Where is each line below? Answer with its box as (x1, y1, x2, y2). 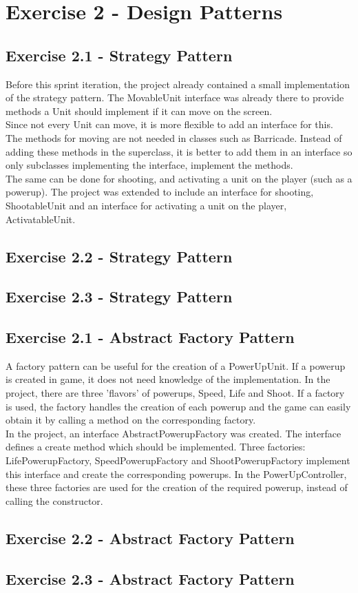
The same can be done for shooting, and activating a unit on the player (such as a (6, 171, 352, 185)
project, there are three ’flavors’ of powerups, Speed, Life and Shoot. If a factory (6, 386, 345, 400)
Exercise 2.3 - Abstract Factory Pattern (6, 568, 295, 589)
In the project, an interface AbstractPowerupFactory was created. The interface (6, 426, 341, 440)
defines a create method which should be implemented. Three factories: (6, 439, 306, 454)
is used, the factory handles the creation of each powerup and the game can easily (6, 399, 351, 413)
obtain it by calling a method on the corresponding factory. (6, 413, 256, 427)
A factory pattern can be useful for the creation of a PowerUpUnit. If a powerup (6, 358, 346, 373)
